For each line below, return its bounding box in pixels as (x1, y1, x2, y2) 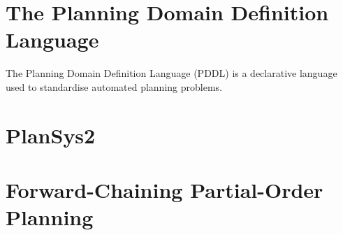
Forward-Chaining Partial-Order (6, 176, 323, 204)
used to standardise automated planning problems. (6, 79, 222, 94)
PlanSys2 (6, 120, 96, 149)
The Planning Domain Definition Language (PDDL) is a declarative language (6, 66, 337, 80)
